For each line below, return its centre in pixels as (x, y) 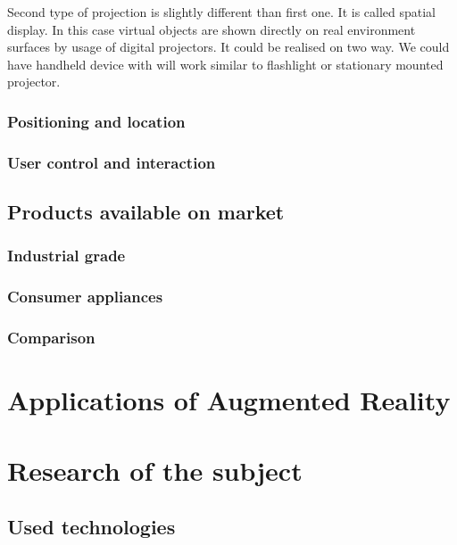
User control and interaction (112, 162)
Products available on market (146, 212)
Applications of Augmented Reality (229, 400)
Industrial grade (66, 256)
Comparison (51, 338)
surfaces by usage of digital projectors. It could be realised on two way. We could (228, 47)
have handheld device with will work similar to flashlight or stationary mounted (225, 64)
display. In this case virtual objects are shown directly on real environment (212, 29)
